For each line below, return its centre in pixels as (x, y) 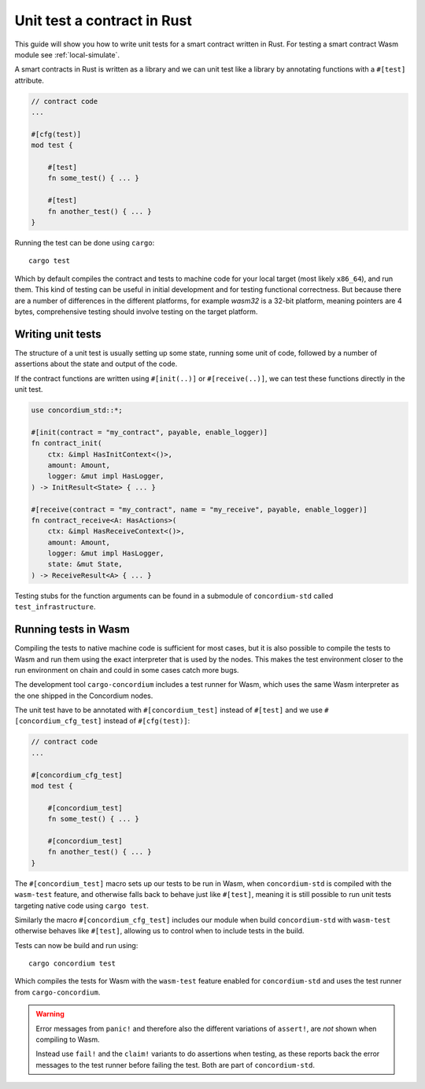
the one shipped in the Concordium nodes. (84, 696)
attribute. (30, 80)
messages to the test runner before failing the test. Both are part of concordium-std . (175, 1065)
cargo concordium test (72, 963)
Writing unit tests (58, 334)
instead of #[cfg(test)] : (147, 721)
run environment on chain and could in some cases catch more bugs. (127, 670)
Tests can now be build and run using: (76, 945)
